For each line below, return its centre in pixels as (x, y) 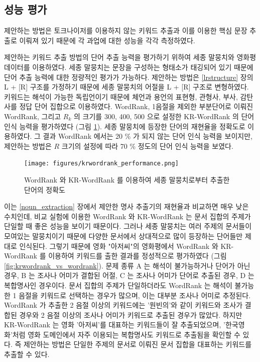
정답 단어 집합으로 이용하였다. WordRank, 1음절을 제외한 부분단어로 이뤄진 (136, 106)
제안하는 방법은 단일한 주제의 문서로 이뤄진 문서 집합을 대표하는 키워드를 (138, 344)
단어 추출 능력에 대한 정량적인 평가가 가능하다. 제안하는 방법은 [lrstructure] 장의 (129, 77)
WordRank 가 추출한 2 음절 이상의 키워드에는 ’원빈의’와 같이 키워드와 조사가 (123, 305)
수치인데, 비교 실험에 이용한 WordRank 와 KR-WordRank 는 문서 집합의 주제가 (127, 216)
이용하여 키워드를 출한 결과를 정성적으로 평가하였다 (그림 (138, 256)
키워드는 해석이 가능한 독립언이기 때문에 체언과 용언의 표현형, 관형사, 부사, (121, 96)
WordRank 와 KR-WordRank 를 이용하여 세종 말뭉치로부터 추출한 (127, 179)
